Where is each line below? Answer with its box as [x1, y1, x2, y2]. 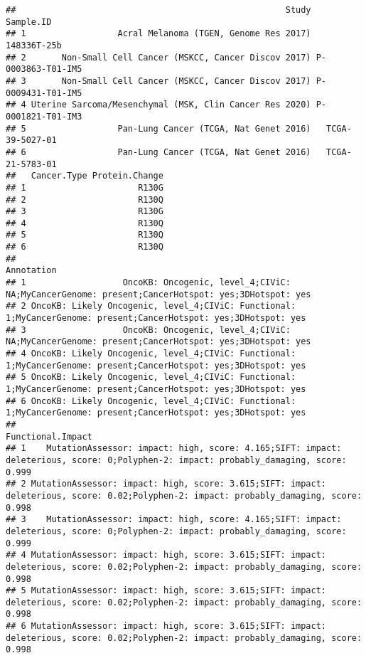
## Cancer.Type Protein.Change [6, 171, 163, 181]
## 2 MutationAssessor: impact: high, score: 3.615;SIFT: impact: [6, 479, 327, 489]
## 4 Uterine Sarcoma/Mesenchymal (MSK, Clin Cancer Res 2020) [6, 100, 311, 110]
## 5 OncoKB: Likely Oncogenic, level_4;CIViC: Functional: [6, 372, 296, 383]
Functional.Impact [6, 431, 92, 442]
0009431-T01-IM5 [6, 87, 82, 98]
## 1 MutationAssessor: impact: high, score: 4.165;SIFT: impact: [6, 443, 342, 454]
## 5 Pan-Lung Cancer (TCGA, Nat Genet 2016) [6, 123, 311, 134]
